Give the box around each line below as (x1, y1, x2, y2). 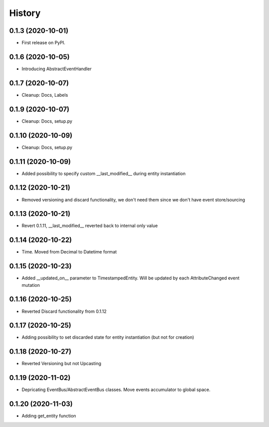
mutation (21, 282, 40, 288)
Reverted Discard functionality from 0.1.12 (21, 308, 107, 314)
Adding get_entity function (21, 413, 77, 419)
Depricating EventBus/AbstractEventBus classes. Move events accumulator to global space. (21, 387, 211, 393)
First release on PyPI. (21, 40, 66, 46)
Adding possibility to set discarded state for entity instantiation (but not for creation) (21, 334, 194, 340)
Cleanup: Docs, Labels (21, 92, 68, 98)
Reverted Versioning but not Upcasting (21, 361, 102, 367)
